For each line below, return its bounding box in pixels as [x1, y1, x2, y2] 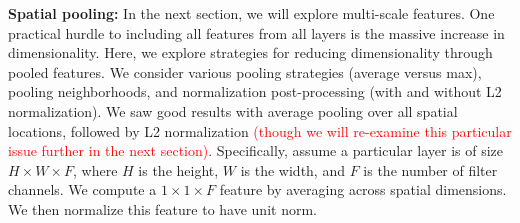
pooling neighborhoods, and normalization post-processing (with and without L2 [8, 81, 502, 102]
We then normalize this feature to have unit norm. [8, 198, 317, 219]
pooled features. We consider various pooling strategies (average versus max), [8, 61, 482, 82]
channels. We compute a [8, 179, 157, 200]
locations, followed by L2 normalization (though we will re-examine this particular [8, 120, 512, 141]
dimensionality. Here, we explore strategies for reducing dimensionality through [8, 42, 493, 63]
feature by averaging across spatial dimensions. [219, 179, 507, 200]
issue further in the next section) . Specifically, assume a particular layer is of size [8, 140, 503, 161]
